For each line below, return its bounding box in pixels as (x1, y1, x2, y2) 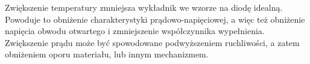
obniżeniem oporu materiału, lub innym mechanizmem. (5, 48, 209, 60)
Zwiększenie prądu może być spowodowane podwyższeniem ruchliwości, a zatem (5, 36, 300, 48)
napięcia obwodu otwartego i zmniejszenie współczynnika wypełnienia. (5, 25, 265, 37)
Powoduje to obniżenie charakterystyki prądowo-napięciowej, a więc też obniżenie (5, 13, 305, 25)
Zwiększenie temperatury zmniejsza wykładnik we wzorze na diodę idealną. (5, 1, 283, 13)
